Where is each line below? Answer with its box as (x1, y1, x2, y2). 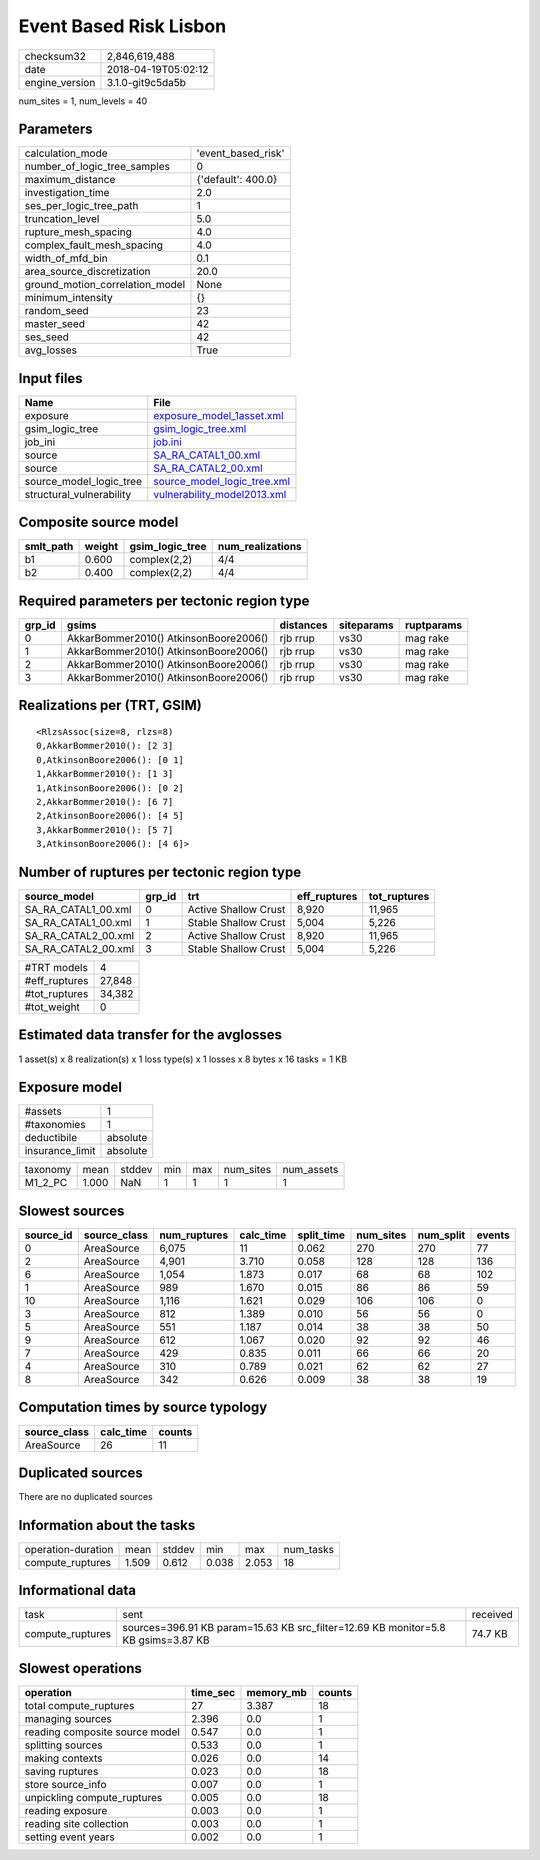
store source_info (24, 1777, 107, 1791)
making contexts (24, 1751, 103, 1765)
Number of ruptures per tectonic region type (18, 863, 302, 880)
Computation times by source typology (18, 1399, 268, 1416)
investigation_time (24, 186, 110, 200)
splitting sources (24, 1738, 104, 1752)
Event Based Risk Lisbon (18, 15, 227, 37)
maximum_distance (24, 173, 116, 187)
